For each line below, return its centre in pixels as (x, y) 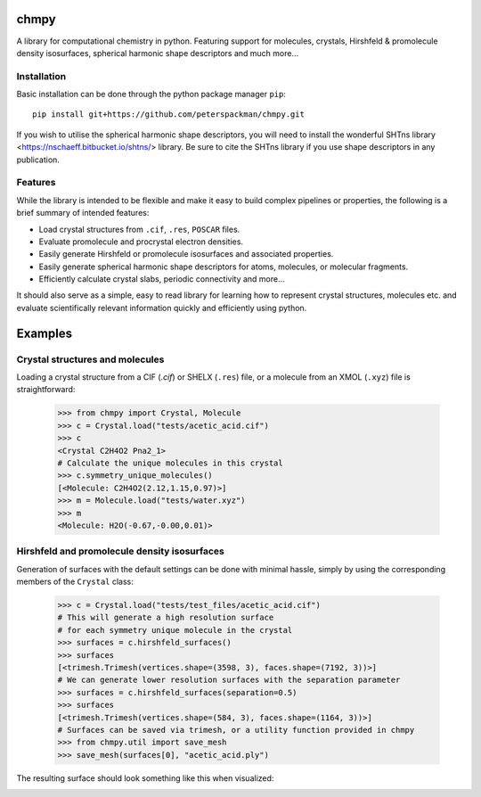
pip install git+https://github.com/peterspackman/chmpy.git (168, 115)
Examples (45, 333)
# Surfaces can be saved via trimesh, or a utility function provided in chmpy (236, 730)
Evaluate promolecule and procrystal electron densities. (141, 242)
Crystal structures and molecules (90, 359)
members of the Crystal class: (75, 582)
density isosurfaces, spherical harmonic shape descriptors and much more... (158, 53)
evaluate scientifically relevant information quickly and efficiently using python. (162, 308)
